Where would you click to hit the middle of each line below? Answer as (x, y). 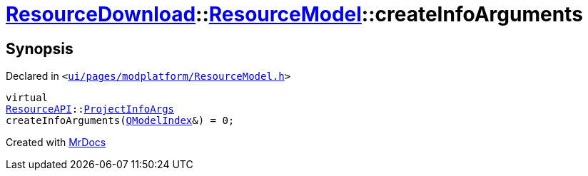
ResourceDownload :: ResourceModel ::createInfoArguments (294, 14)
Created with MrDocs (56, 143)
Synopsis (40, 48)
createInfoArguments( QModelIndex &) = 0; (120, 121)
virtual (27, 98)
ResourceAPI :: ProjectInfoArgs (90, 109)
